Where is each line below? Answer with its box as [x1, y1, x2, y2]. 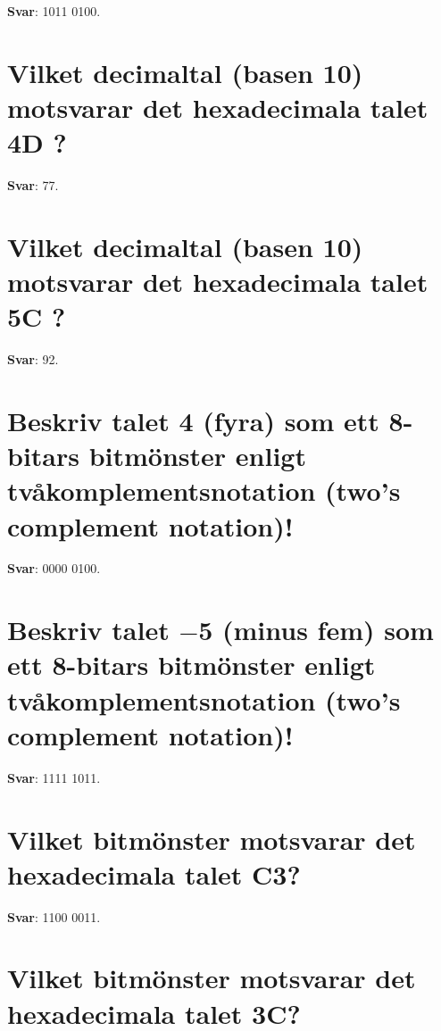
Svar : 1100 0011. [7, 907, 101, 926]
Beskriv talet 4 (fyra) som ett [7, 402, 379, 438]
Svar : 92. [7, 350, 59, 369]
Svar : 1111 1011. [7, 768, 101, 786]
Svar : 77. [7, 176, 59, 195]
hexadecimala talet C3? [7, 855, 301, 892]
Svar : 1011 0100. [7, 2, 101, 20]
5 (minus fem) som [198, 611, 434, 648]
